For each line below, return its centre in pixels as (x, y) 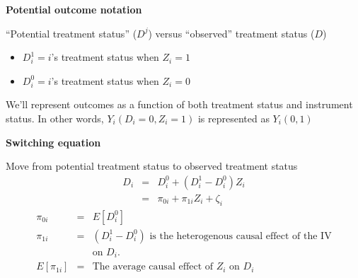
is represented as (233, 118)
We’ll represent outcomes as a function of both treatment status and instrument (179, 104)
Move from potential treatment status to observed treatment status (152, 166)
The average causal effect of (153, 267)
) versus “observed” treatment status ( (231, 33)
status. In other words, (55, 118)
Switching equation (53, 142)
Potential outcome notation (74, 9)
